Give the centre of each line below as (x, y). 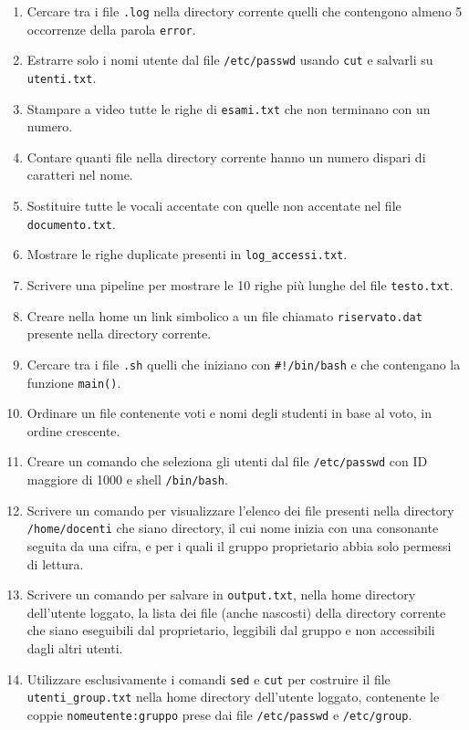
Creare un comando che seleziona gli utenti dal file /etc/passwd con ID (227, 461)
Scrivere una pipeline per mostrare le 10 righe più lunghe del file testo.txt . (240, 284)
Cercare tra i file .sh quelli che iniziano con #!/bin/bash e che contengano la (244, 364)
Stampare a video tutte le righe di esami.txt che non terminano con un (229, 108)
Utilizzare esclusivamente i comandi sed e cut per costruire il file (208, 678)
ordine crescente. (73, 430)
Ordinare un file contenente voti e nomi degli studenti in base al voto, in (229, 413)
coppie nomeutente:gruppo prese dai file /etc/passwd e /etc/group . (219, 714)
